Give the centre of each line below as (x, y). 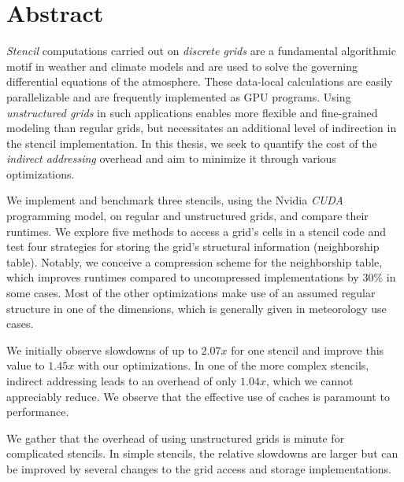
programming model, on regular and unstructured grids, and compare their (187, 216)
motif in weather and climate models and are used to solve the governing (182, 66)
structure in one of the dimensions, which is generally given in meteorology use (196, 308)
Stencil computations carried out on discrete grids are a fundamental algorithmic (201, 51)
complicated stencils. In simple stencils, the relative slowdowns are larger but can (202, 453)
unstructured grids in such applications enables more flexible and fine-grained (192, 112)
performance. (38, 412)
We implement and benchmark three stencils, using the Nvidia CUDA (175, 200)
